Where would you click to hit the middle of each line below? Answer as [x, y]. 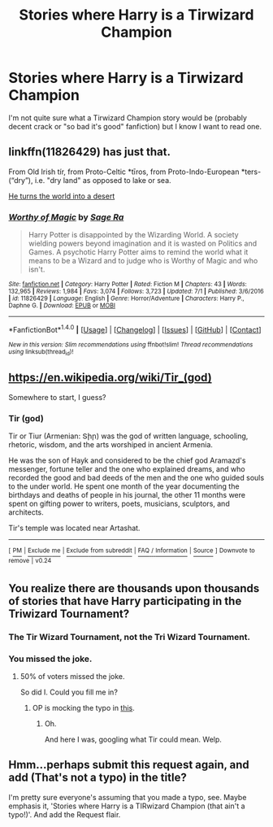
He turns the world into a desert [62, 196]
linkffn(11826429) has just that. [89, 152]
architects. [26, 512]
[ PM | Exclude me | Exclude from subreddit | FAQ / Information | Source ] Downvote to [132, 551]
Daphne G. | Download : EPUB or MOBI [62, 306]
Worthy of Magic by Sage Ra [66, 217]
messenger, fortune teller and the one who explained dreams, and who [127, 469]
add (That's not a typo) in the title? [97, 778]
